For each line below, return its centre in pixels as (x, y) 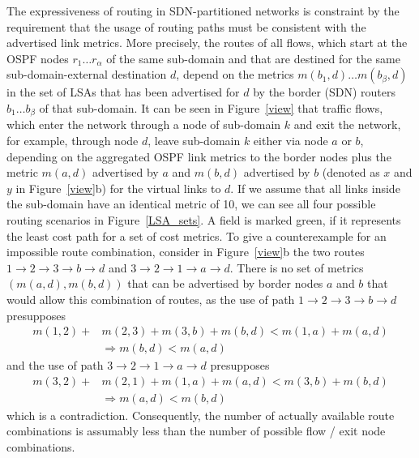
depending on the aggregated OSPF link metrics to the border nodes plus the (199, 156)
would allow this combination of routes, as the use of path (151, 299)
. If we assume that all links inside (315, 188)
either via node (291, 141)
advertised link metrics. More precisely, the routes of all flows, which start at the (207, 43)
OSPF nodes (38, 58)
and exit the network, (347, 124)
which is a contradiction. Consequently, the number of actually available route (201, 415)
